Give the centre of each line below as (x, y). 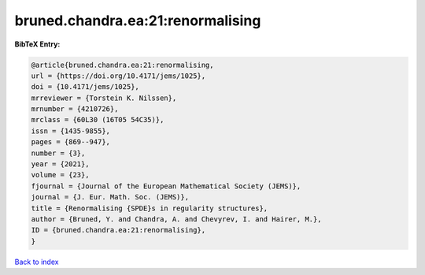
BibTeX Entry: (37, 44)
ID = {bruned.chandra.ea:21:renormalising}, (118, 230)
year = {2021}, (60, 164)
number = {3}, (58, 153)
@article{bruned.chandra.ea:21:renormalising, (122, 65)
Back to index (37, 262)
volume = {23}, (60, 175)
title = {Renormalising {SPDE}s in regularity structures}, (150, 208)
